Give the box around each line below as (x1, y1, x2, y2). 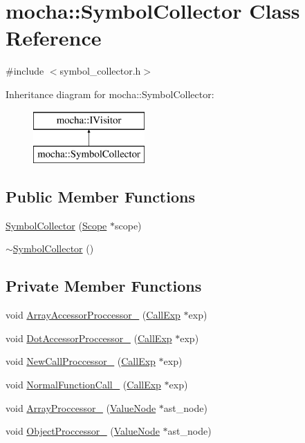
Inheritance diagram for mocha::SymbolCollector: (6, 86, 214, 101)
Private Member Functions (6, 275, 202, 296)
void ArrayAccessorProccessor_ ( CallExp (6, 308, 181, 322)
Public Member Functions (6, 186, 195, 207)
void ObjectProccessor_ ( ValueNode (6, 424, 160, 438)
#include (6, 64, 44, 78)
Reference (6, 23, 102, 52)
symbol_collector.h (59, 64, 141, 78)
